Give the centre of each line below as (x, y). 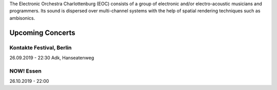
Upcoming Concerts (42, 32)
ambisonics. (22, 18)
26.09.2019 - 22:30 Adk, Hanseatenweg (52, 58)
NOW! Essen (26, 71)
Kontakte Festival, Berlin (41, 48)
